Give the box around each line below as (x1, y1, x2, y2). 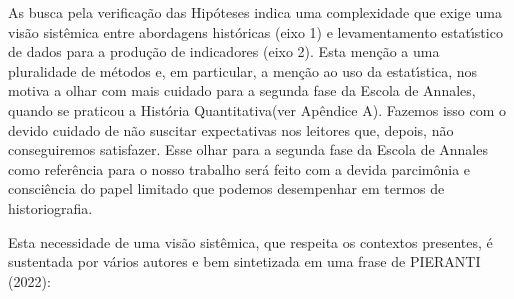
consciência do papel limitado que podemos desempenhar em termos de (8, 178, 445, 199)
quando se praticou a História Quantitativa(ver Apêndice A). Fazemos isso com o (8, 99, 507, 120)
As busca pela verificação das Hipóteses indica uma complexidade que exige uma (8, 2, 502, 22)
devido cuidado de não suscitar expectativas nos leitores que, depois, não (8, 119, 454, 140)
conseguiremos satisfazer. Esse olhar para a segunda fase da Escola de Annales (8, 139, 488, 160)
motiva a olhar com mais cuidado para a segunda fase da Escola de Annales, (8, 80, 476, 101)
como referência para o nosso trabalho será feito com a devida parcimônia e (8, 158, 471, 179)
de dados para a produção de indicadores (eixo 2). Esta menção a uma (8, 41, 440, 62)
